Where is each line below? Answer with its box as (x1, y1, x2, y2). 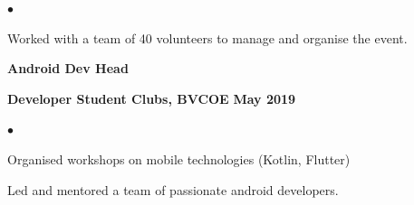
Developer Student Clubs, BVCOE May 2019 (7, 89, 296, 107)
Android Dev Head (7, 59, 129, 78)
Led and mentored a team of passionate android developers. (7, 180, 339, 199)
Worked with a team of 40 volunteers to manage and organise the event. (7, 28, 408, 47)
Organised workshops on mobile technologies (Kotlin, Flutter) (7, 149, 351, 168)
